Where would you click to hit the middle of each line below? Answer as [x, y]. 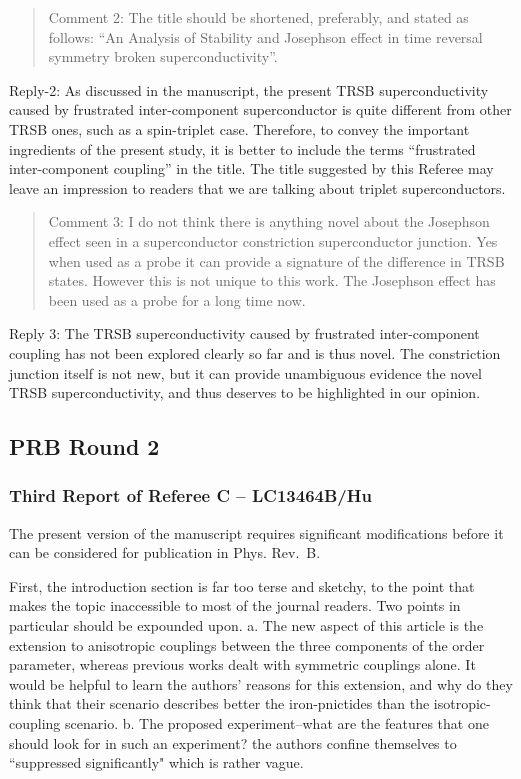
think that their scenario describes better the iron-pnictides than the [219, 703]
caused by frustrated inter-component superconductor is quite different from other [260, 109]
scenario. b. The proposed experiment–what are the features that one [277, 723]
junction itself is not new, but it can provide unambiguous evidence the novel [245, 372]
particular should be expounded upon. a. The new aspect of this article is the [246, 625]
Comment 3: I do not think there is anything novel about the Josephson [269, 221]
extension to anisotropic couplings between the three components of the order [247, 644]
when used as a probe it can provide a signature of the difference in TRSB [276, 260]
